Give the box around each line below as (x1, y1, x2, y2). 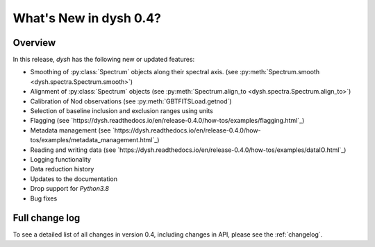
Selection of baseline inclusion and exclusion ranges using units (30, 107, 213, 115)
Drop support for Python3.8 (30, 185, 109, 193)
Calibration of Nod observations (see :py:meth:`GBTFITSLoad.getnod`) (30, 97, 232, 105)
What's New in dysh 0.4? (12, 10, 161, 26)
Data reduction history (30, 165, 94, 173)
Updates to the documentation (30, 174, 118, 183)
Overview (12, 37, 56, 49)
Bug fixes (30, 194, 58, 203)
